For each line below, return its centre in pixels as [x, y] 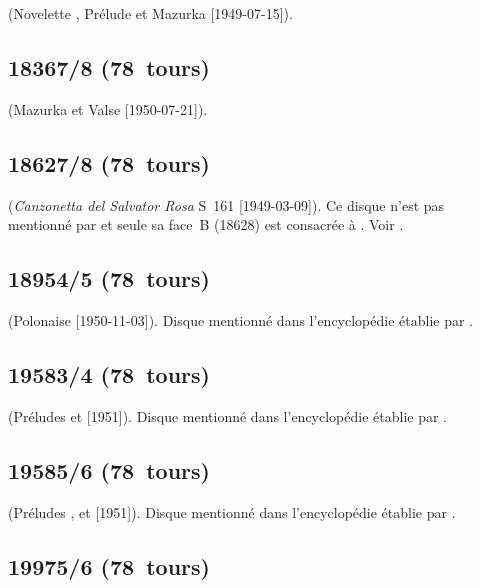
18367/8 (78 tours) [109, 66]
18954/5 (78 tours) [109, 278]
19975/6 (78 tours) [109, 565]
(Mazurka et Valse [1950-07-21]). [108, 108]
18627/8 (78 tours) [109, 162]
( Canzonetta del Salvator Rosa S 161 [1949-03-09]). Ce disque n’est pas [226, 204]
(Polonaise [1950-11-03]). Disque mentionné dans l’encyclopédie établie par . [241, 319]
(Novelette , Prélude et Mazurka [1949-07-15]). [150, 13]
